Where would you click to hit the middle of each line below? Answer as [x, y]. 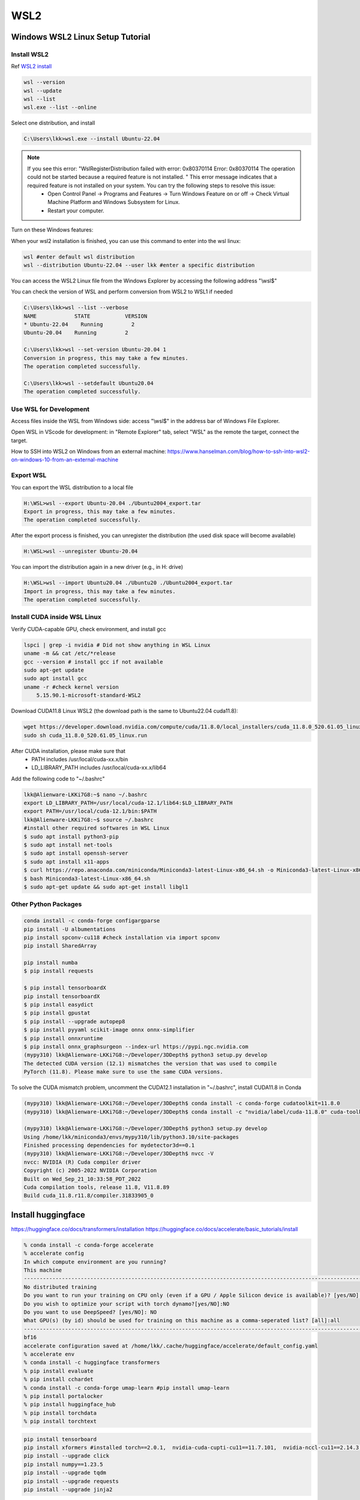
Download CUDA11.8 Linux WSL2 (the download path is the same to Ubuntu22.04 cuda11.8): [124, 711]
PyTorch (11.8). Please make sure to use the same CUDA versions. [123, 1072]
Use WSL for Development [50, 409]
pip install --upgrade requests [71, 1481]
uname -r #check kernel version [71, 687]
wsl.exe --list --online [60, 107]
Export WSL [29, 475]
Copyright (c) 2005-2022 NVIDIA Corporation [90, 1171]
